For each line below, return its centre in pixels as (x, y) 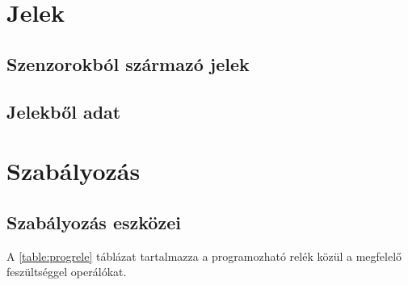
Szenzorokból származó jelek (128, 63)
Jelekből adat (64, 111)
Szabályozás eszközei (94, 222)
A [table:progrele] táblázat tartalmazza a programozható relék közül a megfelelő (204, 256)
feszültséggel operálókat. (67, 272)
